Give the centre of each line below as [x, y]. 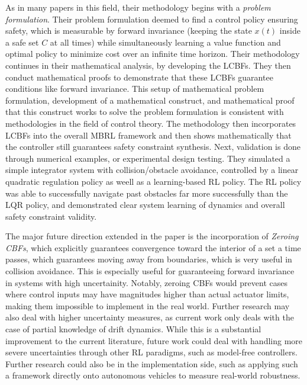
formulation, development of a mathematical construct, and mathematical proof [150, 100]
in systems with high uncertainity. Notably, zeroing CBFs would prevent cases [146, 282]
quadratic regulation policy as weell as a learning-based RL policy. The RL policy [153, 181]
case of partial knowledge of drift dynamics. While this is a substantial [133, 329]
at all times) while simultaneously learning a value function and [165, 42]
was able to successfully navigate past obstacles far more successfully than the [147, 193]
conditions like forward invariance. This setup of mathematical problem [135, 89]
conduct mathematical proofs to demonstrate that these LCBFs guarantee [139, 77]
